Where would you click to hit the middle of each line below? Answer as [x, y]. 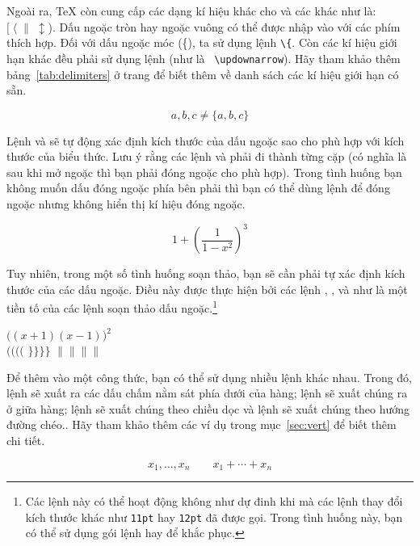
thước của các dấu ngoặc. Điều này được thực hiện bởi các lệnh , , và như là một [207, 289]
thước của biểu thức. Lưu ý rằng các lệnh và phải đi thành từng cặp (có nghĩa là [207, 156]
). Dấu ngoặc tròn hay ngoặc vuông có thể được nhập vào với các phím [224, 26]
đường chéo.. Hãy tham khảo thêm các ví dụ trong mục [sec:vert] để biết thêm [202, 424]
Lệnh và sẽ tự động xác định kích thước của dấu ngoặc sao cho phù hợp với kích [206, 140]
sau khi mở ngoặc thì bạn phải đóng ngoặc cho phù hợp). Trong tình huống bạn [204, 172]
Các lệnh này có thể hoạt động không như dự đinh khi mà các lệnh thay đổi [214, 501]
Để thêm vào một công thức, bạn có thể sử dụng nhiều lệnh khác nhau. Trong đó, [210, 377]
